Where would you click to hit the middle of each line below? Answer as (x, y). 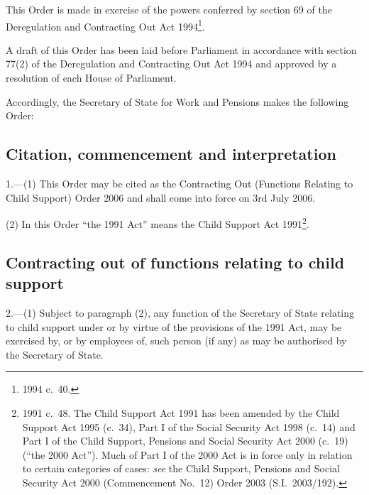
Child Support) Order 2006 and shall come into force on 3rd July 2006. (161, 197)
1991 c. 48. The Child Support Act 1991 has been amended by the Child (181, 413)
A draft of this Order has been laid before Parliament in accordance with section (181, 49)
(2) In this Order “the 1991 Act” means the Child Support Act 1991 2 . (158, 223)
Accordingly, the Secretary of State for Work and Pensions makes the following (177, 101)
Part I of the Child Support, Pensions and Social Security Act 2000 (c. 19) (185, 441)
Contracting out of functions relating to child (175, 262)
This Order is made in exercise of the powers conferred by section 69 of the (169, 9)
